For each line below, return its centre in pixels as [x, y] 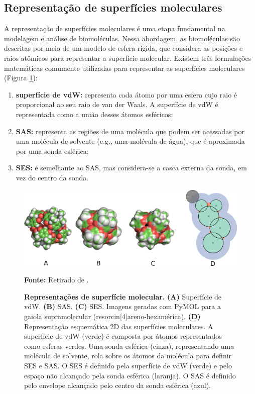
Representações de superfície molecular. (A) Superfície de [123, 296]
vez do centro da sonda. [52, 177]
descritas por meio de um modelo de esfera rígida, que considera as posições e [123, 48]
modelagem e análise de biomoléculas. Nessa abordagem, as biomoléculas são [122, 38]
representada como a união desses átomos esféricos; [94, 114]
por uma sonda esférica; [52, 151]
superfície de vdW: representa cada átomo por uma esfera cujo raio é [126, 94]
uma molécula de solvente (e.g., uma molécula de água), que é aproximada [130, 141]
